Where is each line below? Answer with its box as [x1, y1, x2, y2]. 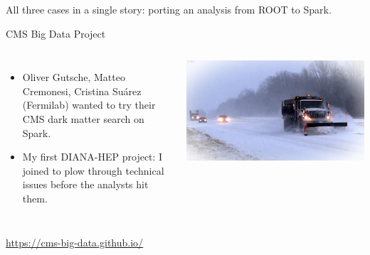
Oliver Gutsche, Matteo [22, 70, 125, 85]
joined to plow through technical [22, 163, 164, 178]
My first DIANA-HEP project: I [22, 149, 163, 164]
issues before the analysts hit [22, 177, 149, 192]
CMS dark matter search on [22, 111, 144, 126]
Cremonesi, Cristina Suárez [22, 83, 142, 98]
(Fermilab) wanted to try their [22, 97, 156, 112]
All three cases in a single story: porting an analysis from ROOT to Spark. [6, 2, 332, 16]
